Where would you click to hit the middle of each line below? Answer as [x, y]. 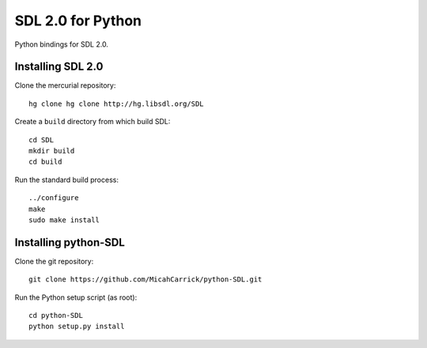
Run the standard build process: [66, 180]
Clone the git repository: [54, 261]
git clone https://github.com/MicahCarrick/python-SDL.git [145, 280]
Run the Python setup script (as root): [76, 297]
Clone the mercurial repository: [65, 85]
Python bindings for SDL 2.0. [61, 44]
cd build [45, 162]
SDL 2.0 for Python [78, 21]
